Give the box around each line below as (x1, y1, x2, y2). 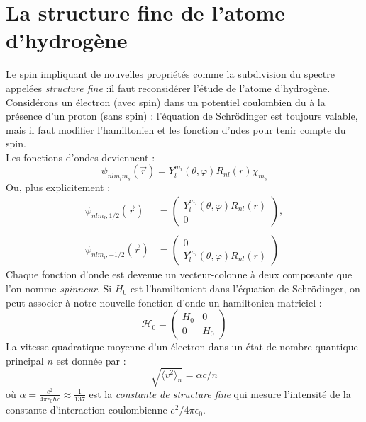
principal (6, 353, 44, 367)
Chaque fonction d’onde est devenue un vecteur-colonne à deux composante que (6, 267, 353, 282)
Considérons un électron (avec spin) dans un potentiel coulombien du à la (6, 94, 326, 109)
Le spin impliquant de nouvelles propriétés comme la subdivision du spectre (6, 67, 335, 81)
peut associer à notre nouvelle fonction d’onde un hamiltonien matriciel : (6, 295, 322, 309)
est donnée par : (56, 353, 126, 367)
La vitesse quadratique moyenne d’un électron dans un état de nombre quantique (6, 339, 358, 354)
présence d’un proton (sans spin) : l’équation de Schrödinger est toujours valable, (6, 108, 358, 123)
